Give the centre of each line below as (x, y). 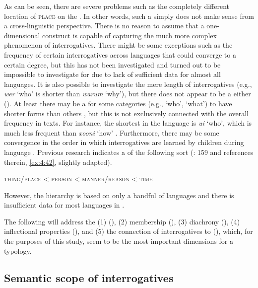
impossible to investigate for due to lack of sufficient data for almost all (112, 74)
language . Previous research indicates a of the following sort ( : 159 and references (129, 152)
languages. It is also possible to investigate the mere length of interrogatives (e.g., (128, 84)
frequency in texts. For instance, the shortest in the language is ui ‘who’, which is (128, 123)
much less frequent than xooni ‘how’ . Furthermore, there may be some (112, 132)
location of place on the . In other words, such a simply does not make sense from (129, 16)
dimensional (22, 35)
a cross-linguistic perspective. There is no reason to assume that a (104, 26)
